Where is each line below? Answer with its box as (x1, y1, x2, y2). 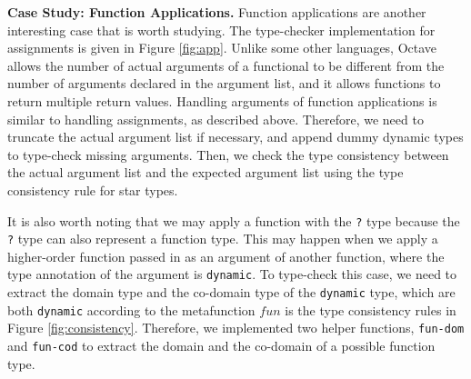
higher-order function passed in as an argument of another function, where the (7, 246, 445, 265)
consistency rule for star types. (7, 180, 178, 199)
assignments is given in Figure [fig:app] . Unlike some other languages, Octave (7, 38, 437, 57)
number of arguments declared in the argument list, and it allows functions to (7, 74, 441, 93)
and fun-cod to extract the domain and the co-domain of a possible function (7, 336, 436, 355)
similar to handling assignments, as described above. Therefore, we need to (7, 109, 424, 128)
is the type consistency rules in (285, 300, 456, 319)
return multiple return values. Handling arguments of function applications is (7, 91, 437, 110)
